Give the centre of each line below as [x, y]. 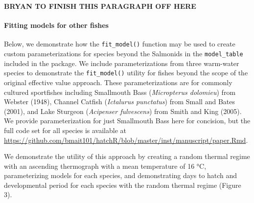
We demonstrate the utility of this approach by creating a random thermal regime [127, 156]
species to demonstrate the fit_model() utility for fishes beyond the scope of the [126, 73]
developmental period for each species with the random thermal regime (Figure [123, 185]
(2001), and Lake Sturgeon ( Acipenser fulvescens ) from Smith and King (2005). [123, 111]
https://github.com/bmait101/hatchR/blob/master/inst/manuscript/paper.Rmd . [126, 140]
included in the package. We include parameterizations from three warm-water [122, 63]
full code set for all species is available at [65, 130]
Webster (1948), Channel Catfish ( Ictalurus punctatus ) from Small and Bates [119, 101]
